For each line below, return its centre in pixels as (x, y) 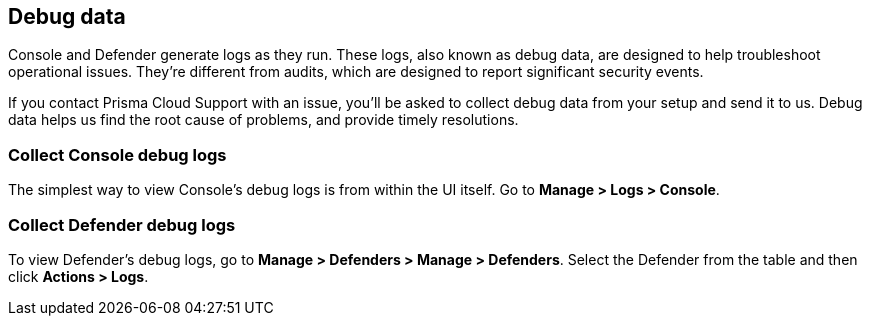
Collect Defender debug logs (122, 224)
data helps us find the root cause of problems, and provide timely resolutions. (263, 120)
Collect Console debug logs (117, 154)
